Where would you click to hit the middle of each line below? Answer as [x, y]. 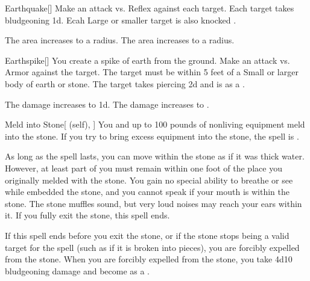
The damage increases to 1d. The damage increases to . [107, 104]
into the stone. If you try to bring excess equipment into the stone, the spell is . [152, 136]
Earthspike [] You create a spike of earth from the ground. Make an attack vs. [147, 60]
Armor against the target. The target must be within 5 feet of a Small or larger [152, 72]
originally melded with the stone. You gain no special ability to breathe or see [149, 180]
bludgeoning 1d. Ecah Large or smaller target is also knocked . [121, 20]
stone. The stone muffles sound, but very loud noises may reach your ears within [153, 203]
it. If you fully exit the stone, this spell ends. [87, 215]
